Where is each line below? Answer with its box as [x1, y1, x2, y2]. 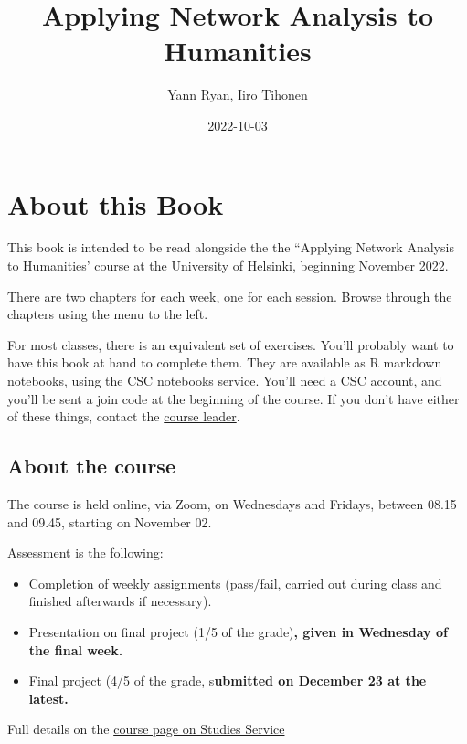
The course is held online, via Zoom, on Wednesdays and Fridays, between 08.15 [7, 494, 457, 513]
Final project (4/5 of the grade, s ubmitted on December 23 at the [28, 671, 427, 690]
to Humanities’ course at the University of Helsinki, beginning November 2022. [7, 256, 449, 275]
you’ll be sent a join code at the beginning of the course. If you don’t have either [7, 388, 460, 408]
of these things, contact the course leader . [7, 407, 240, 426]
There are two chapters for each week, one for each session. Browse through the [7, 286, 452, 305]
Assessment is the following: [7, 543, 164, 562]
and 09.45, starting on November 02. [7, 512, 212, 531]
